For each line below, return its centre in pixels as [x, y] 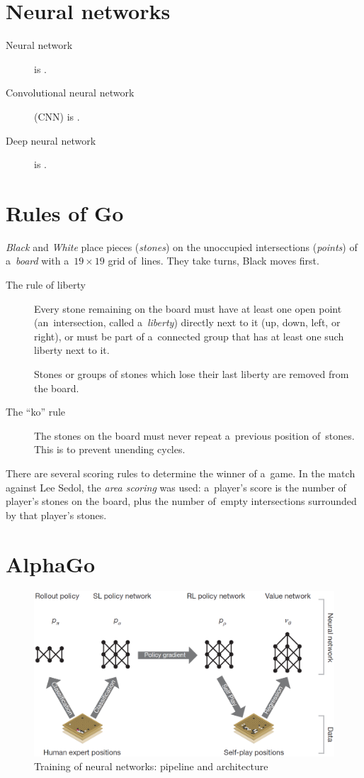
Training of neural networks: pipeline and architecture [151, 766]
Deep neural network [51, 140]
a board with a [38, 261]
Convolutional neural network [70, 93]
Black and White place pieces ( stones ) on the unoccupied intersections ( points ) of [182, 246]
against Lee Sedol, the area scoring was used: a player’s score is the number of [176, 487]
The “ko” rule [36, 412]
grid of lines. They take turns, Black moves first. [214, 261]
